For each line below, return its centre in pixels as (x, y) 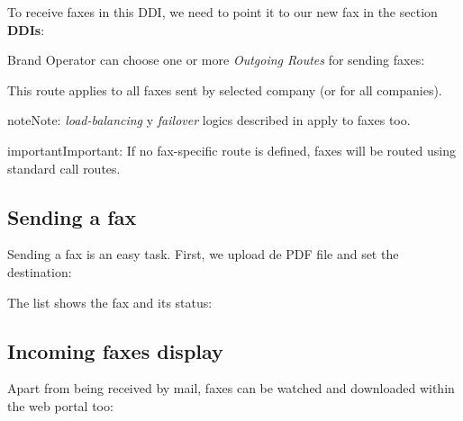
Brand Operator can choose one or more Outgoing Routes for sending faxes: (216, 60)
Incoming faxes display (115, 350)
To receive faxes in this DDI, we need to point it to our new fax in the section (222, 12)
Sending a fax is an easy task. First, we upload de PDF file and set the (203, 254)
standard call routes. (64, 168)
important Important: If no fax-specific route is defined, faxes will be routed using (231, 150)
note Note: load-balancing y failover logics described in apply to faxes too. (209, 120)
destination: (40, 271)
